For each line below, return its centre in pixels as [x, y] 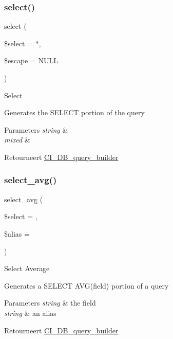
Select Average [27, 268]
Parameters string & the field [50, 303]
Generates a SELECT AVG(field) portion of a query [86, 285]
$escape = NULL [31, 60]
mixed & [17, 140]
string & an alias [30, 313]
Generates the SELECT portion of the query [74, 112]
